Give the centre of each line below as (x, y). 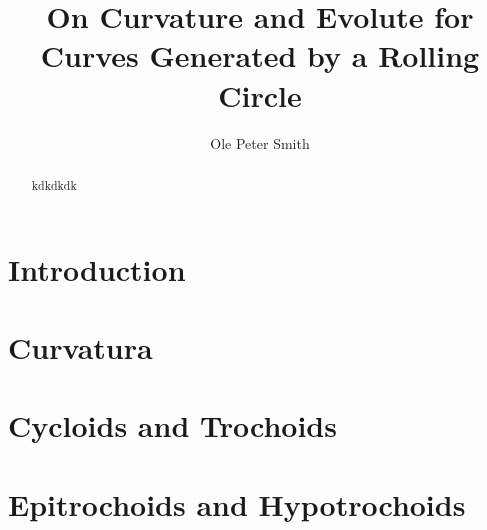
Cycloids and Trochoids (172, 425)
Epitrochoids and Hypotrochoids (237, 503)
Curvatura (80, 346)
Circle (260, 94)
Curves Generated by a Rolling (260, 55)
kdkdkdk (54, 184)
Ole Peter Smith (260, 142)
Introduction (97, 268)
